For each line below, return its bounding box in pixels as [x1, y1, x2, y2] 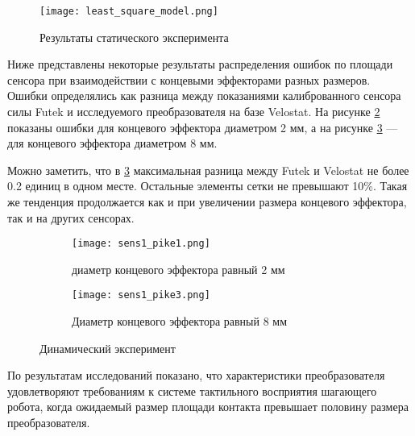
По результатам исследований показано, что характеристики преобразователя [7, 367, 385, 384]
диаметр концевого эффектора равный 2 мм [72, 260, 285, 277]
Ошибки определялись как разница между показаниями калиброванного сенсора [7, 87, 401, 104]
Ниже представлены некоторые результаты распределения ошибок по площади [7, 56, 393, 73]
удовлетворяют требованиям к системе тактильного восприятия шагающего [7, 382, 377, 399]
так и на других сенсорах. [7, 209, 135, 226]
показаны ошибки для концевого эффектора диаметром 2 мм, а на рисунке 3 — [7, 118, 398, 135]
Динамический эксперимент [39, 339, 176, 356]
